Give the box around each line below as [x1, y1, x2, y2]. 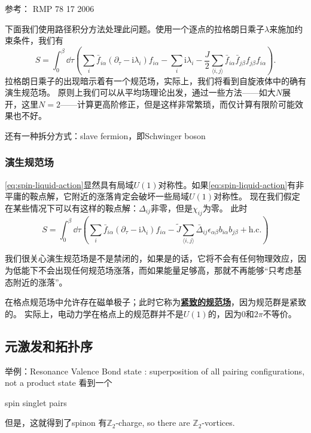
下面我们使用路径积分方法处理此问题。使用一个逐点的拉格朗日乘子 [5, 22, 264, 35]
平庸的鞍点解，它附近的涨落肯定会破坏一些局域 [5, 190, 189, 202]
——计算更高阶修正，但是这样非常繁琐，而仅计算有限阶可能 [60, 97, 295, 110]
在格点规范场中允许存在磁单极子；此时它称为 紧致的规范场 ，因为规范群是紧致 [5, 296, 306, 308]
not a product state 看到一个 [5, 376, 112, 389]
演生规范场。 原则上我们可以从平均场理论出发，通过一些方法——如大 [5, 86, 276, 99]
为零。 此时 [202, 201, 248, 214]
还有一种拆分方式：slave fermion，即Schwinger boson [5, 129, 206, 142]
